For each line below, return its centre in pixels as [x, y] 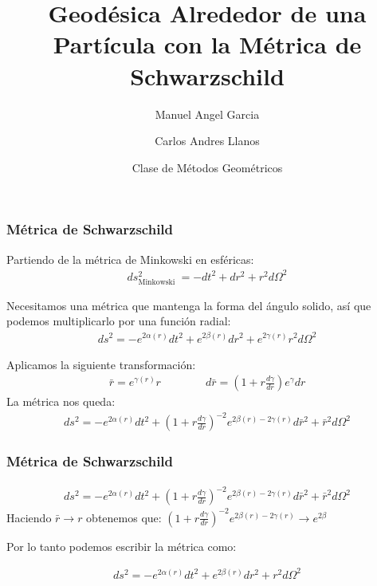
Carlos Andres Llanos [207, 141]
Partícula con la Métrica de [207, 44]
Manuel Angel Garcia [207, 114]
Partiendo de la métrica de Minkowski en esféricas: [130, 259]
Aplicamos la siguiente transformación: [101, 364]
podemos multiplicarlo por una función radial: [119, 321]
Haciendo [29, 517]
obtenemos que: [124, 517]
